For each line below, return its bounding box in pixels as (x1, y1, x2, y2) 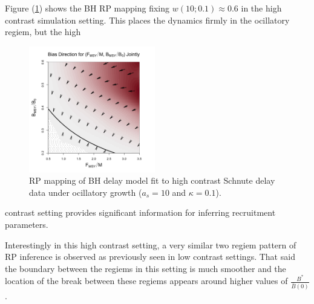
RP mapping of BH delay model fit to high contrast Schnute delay (29, 174, 275, 187)
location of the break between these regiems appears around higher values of (5, 274, 288, 287)
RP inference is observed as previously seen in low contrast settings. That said (5, 250, 295, 263)
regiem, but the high (5, 25, 81, 38)
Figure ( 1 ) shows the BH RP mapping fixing (5, 2, 170, 14)
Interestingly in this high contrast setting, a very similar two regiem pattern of (5, 238, 296, 251)
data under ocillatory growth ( (29, 186, 142, 198)
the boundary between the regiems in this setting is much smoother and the (5, 262, 286, 274)
